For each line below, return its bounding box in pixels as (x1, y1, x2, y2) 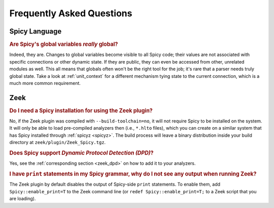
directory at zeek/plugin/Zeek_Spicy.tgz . (9, 139, 106, 145)
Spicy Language (9, 27, 62, 36)
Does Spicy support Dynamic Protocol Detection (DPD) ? (9, 150, 154, 157)
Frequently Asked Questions (9, 8, 132, 19)
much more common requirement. (9, 80, 81, 86)
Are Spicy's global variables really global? (9, 41, 118, 48)
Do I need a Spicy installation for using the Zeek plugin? (9, 107, 153, 114)
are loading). (9, 196, 36, 202)
